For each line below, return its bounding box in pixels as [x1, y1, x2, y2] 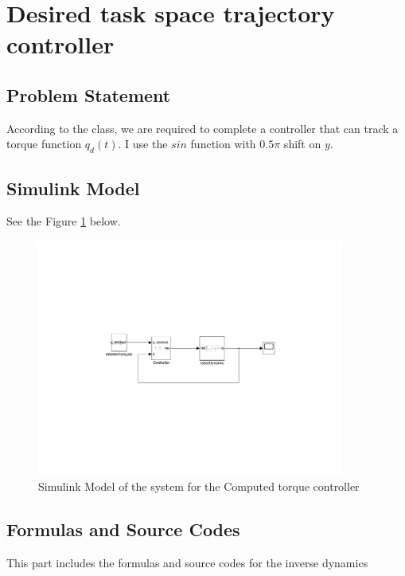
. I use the [118, 135, 168, 152]
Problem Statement [6, 82, 171, 107]
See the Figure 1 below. [6, 213, 121, 229]
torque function [6, 135, 82, 152]
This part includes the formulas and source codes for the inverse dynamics [6, 554, 368, 571]
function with [190, 135, 256, 152]
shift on [283, 135, 321, 152]
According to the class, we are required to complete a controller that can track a [6, 120, 399, 136]
